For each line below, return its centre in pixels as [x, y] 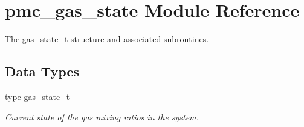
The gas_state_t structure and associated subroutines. [107, 39]
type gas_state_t [37, 96]
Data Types [42, 71]
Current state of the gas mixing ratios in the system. [102, 116]
